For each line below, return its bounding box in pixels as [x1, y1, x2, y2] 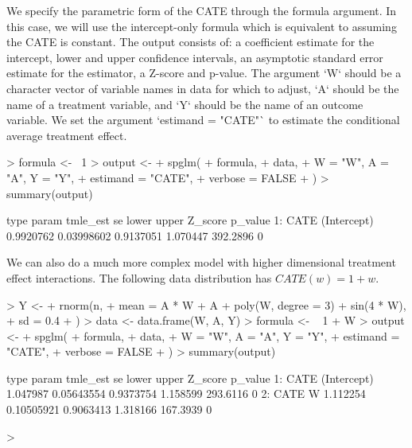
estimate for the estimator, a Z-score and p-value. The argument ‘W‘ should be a [6, 64, 402, 81]
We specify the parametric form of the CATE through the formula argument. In [6, 2, 397, 18]
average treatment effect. [6, 127, 127, 143]
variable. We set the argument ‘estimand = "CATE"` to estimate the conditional [6, 111, 400, 128]
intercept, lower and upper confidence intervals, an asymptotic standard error [6, 49, 383, 65]
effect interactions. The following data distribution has [6, 269, 272, 286]
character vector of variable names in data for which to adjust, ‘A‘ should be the [6, 80, 399, 96]
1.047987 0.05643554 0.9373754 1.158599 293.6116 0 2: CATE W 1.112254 [6, 385, 366, 402]
